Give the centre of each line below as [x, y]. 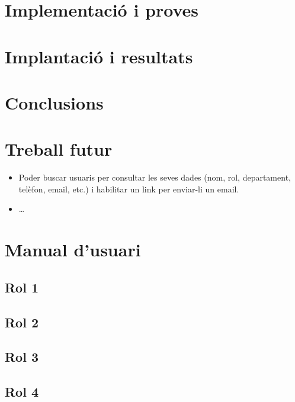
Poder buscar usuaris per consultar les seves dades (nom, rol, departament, [155, 177]
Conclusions [54, 102]
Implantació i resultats [99, 56]
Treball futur [59, 149]
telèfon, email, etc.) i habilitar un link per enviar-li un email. [129, 189]
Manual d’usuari [73, 250]
